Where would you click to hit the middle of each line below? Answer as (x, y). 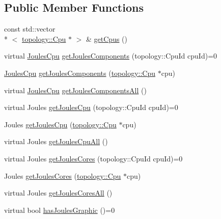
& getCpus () (107, 38)
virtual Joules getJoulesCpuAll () (56, 141)
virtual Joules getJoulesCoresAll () (58, 193)
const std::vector (30, 29)
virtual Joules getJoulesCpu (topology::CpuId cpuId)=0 (91, 107)
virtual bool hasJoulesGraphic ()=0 (60, 210)
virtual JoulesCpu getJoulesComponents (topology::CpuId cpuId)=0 (111, 56)
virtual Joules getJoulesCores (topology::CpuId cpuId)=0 (93, 158)
